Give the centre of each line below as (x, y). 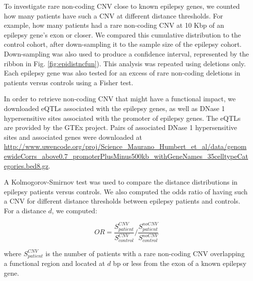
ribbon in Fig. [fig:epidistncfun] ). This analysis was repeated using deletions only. (125, 63)
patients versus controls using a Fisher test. (69, 82)
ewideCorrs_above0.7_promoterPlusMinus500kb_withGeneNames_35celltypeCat (126, 156)
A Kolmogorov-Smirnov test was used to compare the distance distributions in (121, 182)
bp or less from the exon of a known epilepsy (180, 263)
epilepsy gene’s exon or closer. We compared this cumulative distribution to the (123, 34)
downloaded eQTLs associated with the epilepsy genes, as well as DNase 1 (115, 108)
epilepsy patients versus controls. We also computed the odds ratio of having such (126, 191)
